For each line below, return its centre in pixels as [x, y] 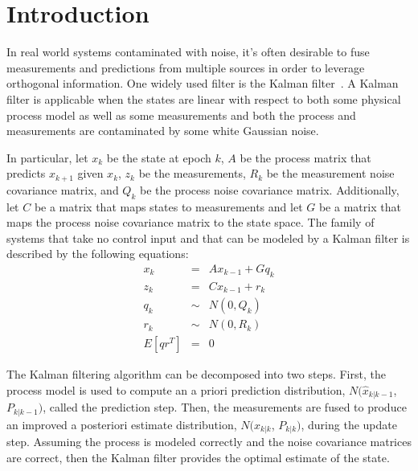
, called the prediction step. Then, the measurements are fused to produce [225, 407]
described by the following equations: [98, 254]
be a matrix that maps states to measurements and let [168, 206]
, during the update [349, 424]
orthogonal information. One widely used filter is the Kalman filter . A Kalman [203, 83]
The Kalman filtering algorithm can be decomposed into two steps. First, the [196, 374]
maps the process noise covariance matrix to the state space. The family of [191, 222]
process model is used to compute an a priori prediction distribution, [176, 389]
